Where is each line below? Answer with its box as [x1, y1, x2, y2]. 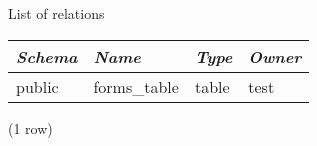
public [16, 74, 59, 98]
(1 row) [8, 117, 53, 138]
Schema [16, 44, 78, 68]
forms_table [93, 74, 179, 98]
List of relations [8, 3, 105, 23]
